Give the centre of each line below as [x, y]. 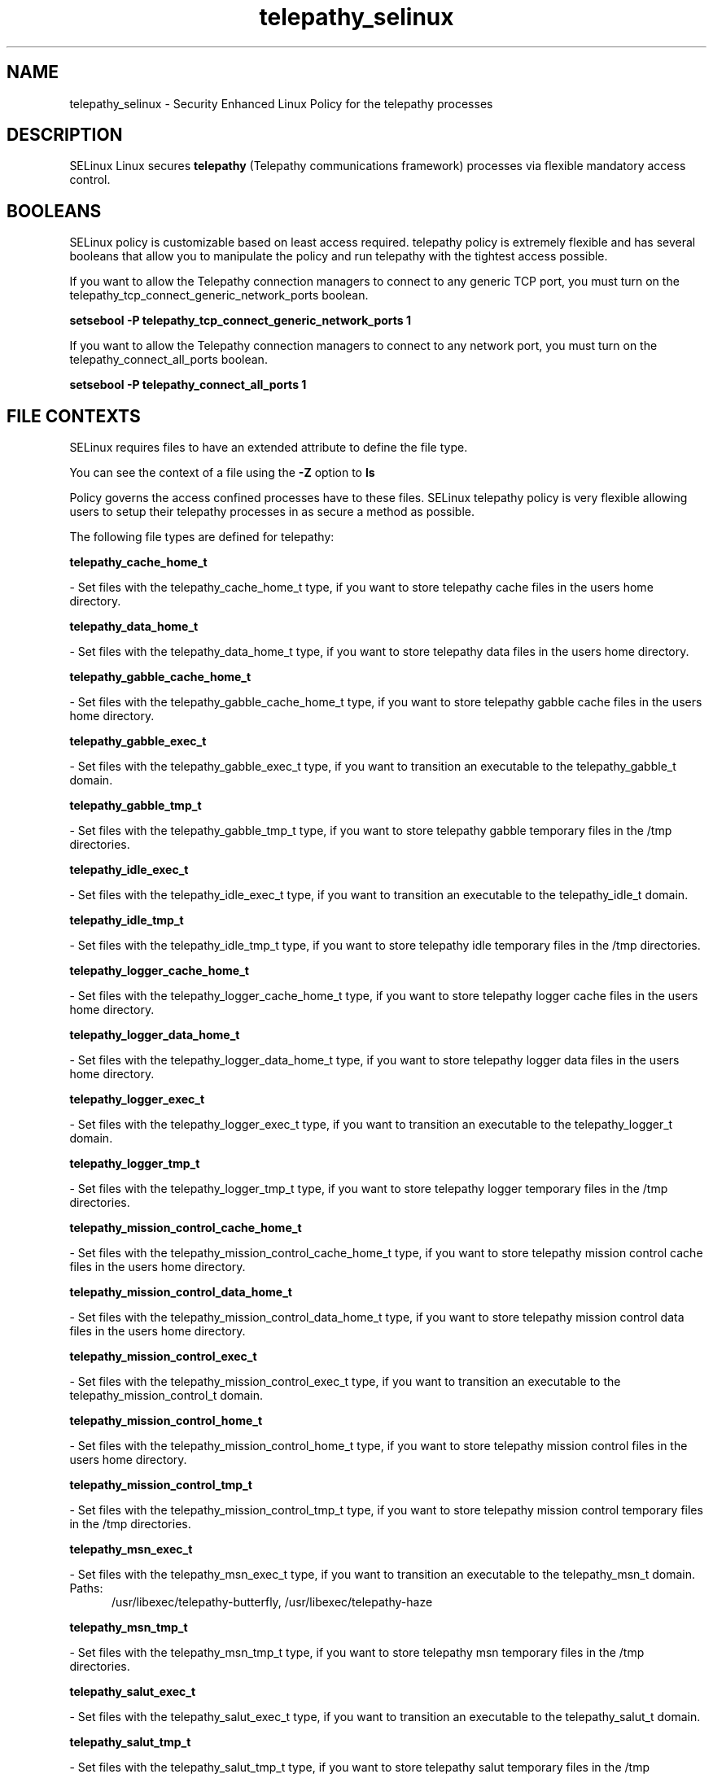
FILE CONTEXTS [74, 416]
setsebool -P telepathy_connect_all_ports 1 [188, 385]
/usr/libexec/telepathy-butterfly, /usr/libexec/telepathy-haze [272, 1602]
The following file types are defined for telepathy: [202, 537]
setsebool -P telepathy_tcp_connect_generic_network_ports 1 [241, 321]
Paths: [86, 1588]
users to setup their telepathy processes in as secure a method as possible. [272, 512]
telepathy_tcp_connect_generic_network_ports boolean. [219, 295]
